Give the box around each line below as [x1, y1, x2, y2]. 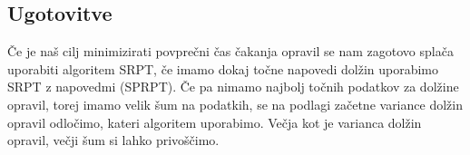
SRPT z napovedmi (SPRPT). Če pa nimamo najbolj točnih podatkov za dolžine [7, 77, 459, 96]
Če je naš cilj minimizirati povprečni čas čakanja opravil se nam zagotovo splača [7, 42, 454, 61]
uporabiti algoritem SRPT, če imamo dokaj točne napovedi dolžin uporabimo [7, 59, 439, 78]
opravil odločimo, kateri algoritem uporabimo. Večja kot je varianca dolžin [7, 112, 422, 131]
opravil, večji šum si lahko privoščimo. [7, 131, 220, 150]
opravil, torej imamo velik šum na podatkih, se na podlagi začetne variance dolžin [7, 94, 463, 113]
